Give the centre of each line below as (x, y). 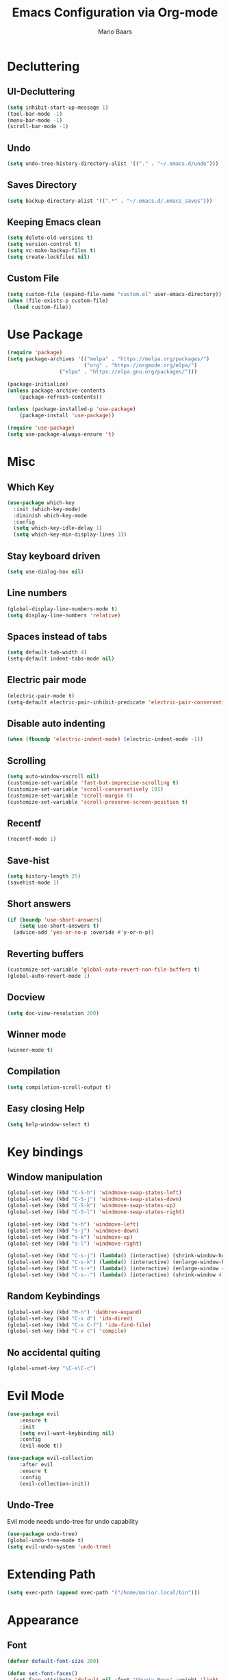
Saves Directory (42, 185)
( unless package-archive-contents (56, 391)
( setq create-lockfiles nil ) (49, 257)
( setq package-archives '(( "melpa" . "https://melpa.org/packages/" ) (108, 359)
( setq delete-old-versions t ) (50, 238)
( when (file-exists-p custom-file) (58, 300)
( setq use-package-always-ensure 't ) (61, 434)
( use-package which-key (41, 503)
